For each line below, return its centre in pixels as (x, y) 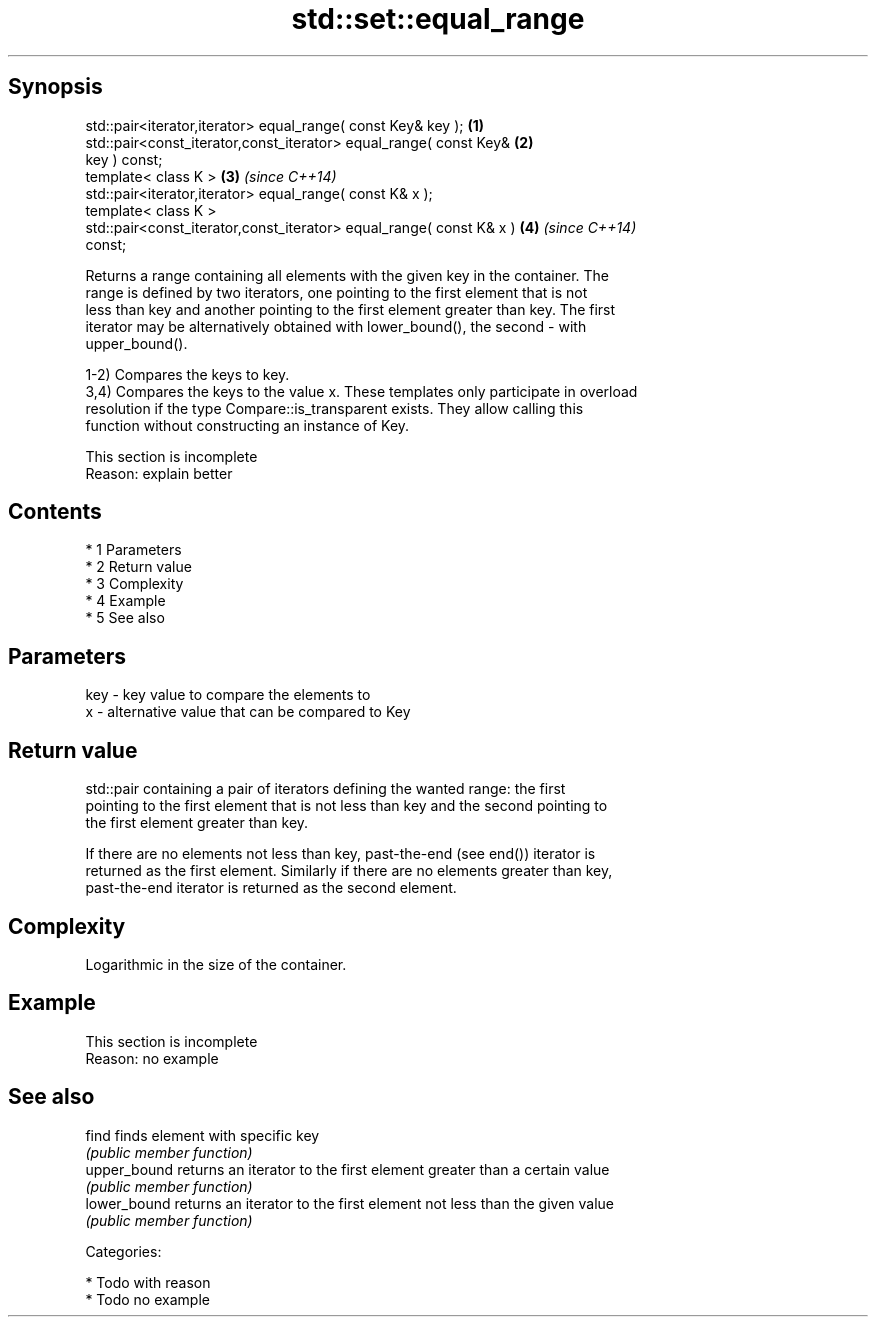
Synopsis (55, 87)
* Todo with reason (148, 1282)
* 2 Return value (138, 567)
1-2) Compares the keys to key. (187, 374)
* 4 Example (125, 601)
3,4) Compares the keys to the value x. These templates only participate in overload (361, 391)
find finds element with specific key (202, 1135)
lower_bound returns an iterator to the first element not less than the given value (350, 1203)
